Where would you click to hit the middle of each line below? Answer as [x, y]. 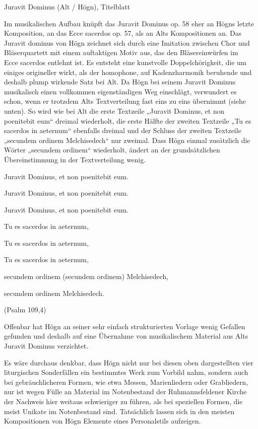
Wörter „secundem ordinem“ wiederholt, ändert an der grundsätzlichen [112, 150]
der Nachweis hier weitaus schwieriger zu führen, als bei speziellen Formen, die [123, 401]
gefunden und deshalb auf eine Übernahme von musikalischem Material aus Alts [126, 336]
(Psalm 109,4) [25, 310]
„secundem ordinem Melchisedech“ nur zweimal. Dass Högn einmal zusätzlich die [127, 140]
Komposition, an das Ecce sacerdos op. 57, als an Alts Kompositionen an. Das [123, 33]
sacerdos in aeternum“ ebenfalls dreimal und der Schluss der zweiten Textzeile [123, 130]
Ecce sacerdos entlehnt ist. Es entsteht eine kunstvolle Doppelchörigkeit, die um [125, 62]
